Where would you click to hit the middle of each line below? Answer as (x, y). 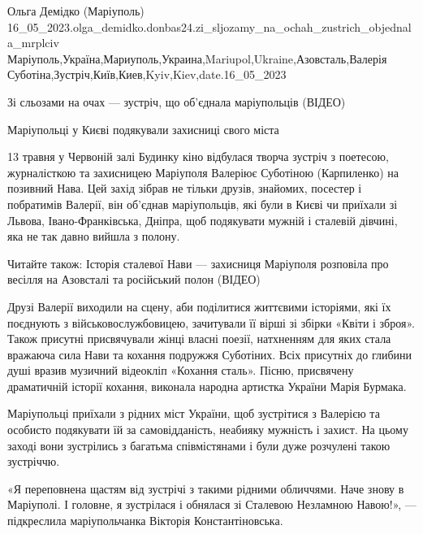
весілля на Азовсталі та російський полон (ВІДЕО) (134, 279)
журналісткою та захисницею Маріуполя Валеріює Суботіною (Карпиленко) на (203, 172)
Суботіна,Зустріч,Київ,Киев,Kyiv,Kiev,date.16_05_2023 (147, 74)
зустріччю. (34, 461)
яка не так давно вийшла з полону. (94, 236)
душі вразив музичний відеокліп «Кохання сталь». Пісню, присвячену (181, 370)
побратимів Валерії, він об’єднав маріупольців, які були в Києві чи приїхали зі (203, 204)
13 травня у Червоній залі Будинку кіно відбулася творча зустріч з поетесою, (198, 156)
